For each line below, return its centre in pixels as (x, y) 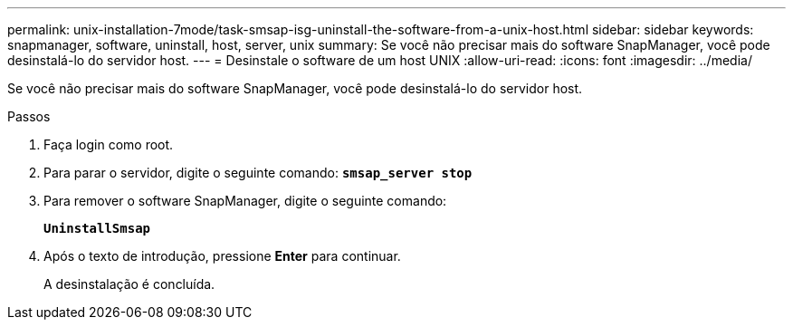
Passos (29, 116)
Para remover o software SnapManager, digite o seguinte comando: (245, 201)
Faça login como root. (109, 144)
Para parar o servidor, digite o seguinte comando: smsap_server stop (258, 173)
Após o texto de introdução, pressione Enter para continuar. (222, 256)
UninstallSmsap (97, 228)
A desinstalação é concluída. (129, 284)
